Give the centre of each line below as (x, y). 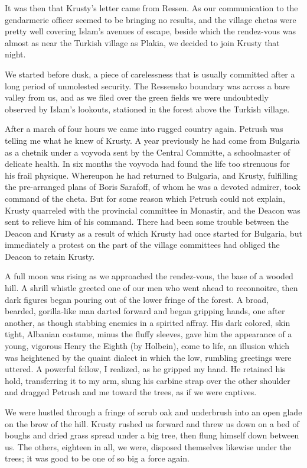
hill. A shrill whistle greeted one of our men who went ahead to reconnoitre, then (151, 288)
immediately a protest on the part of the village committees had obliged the (142, 245)
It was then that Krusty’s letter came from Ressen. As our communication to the (151, 8)
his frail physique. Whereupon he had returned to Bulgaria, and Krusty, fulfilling (151, 175)
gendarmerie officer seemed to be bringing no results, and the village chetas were (151, 19)
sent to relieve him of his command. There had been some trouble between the (147, 222)
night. (15, 54)
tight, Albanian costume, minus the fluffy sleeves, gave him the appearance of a (148, 334)
